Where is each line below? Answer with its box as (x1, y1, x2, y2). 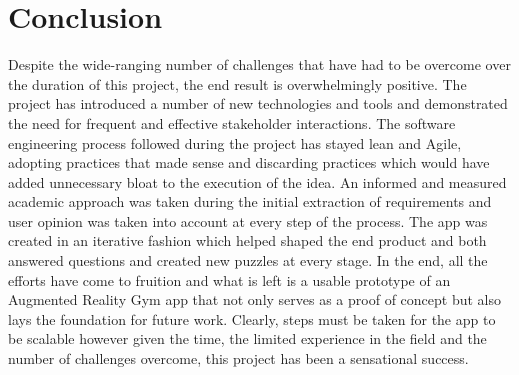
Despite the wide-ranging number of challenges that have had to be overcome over (8, 54, 511, 75)
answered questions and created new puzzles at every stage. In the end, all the (8, 250, 488, 271)
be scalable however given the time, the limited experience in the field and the (8, 328, 487, 349)
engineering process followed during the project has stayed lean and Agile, (8, 132, 462, 153)
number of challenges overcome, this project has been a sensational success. (8, 348, 469, 369)
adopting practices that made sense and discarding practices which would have (8, 152, 490, 173)
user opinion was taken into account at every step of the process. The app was (8, 210, 488, 231)
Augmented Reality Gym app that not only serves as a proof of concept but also (8, 289, 501, 310)
